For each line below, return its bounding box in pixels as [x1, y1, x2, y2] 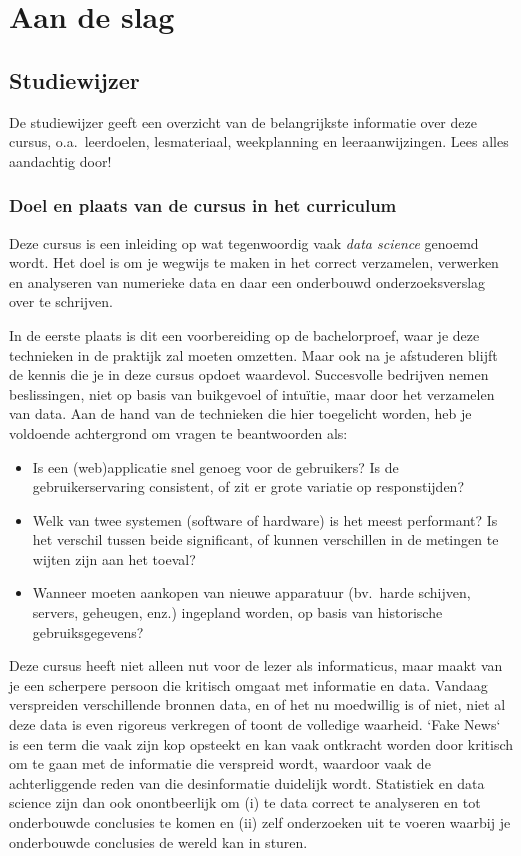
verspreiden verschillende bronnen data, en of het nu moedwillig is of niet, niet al [9, 694, 506, 715]
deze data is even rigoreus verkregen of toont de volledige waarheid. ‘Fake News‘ [9, 714, 501, 735]
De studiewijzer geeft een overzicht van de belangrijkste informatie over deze [9, 111, 477, 132]
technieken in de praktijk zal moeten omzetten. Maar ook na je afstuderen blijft [9, 344, 498, 365]
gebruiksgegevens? [32, 621, 144, 642]
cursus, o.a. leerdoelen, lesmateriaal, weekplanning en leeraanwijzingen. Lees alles [9, 131, 509, 152]
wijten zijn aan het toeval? [32, 548, 196, 569]
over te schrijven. [9, 291, 113, 312]
